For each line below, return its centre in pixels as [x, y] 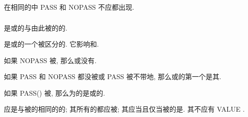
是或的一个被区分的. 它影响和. [52, 44]
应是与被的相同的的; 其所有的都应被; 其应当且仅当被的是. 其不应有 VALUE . [124, 109]
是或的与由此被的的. [36, 27]
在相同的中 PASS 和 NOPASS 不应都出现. [69, 7]
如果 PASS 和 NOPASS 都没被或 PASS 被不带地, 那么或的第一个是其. [113, 76]
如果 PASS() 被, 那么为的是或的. [55, 92]
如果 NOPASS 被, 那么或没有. [50, 60]
